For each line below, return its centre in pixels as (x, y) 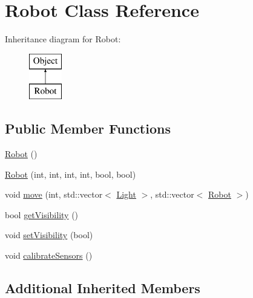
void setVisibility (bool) (49, 235)
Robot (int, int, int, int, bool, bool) (71, 174)
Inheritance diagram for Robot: (63, 39)
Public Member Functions (88, 128)
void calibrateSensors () (49, 255)
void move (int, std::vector (54, 194)
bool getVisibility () (42, 214)
